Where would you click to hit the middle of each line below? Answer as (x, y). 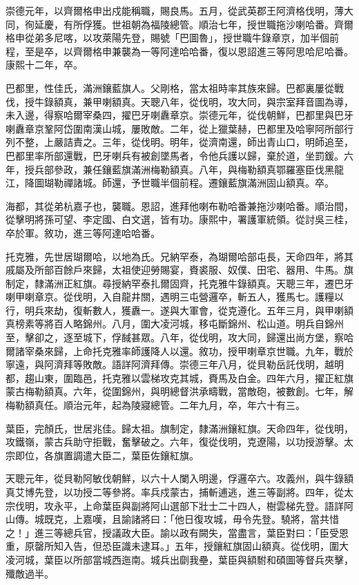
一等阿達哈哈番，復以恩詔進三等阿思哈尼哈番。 (247, 51)
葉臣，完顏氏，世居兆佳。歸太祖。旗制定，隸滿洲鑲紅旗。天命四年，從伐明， (179, 428)
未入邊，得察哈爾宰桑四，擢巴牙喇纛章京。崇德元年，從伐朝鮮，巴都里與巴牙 (179, 115)
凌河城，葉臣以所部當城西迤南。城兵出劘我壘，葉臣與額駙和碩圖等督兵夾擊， (179, 559)
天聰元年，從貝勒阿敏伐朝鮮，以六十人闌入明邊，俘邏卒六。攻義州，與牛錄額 (179, 478)
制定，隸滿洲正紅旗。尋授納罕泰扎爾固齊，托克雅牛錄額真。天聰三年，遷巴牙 (179, 283)
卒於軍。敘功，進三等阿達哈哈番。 (83, 232)
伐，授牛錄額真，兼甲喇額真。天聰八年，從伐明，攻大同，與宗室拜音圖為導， (179, 101)
